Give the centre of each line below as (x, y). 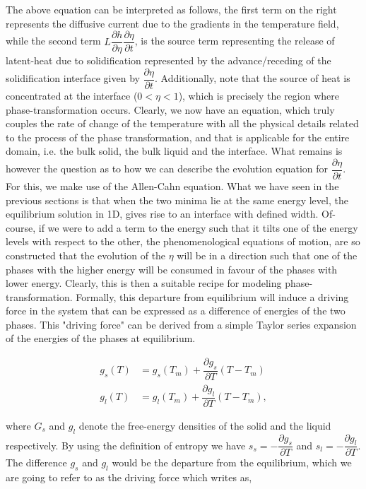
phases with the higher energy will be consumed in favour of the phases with (172, 269)
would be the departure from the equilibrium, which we (232, 463)
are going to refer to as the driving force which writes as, (129, 477)
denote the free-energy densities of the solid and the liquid (205, 425)
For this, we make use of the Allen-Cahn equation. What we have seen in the (172, 185)
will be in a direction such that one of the (267, 255)
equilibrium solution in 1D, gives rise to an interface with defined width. (162, 214)
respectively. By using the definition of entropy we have (126, 445)
